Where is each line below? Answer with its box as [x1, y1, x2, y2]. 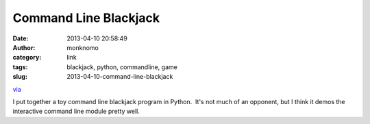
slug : [12, 73, 27, 81]
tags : [12, 62, 28, 71]
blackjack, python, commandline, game [66, 62, 177, 71]
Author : [12, 43, 36, 51]
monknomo [66, 43, 99, 51]
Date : [12, 34, 29, 42]
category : [12, 53, 42, 62]
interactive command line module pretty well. [12, 107, 140, 116]
